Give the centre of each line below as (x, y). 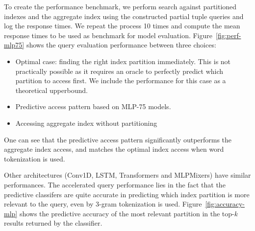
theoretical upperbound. (51, 90)
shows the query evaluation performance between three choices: (121, 45)
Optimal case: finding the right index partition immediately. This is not (123, 61)
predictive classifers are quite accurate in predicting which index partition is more (127, 194)
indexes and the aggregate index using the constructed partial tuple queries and (124, 16)
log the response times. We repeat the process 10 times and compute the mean (122, 26)
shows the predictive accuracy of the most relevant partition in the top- (127, 213)
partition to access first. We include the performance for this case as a (121, 81)
